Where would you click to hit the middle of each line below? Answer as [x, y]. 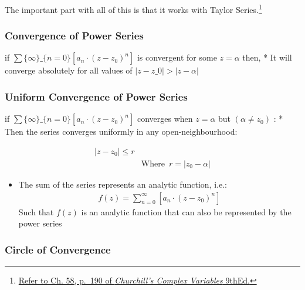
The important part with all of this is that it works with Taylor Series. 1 [133, 9]
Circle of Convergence [58, 249]
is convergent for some [177, 57]
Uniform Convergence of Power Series [96, 96]
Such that [36, 211]
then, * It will [267, 57]
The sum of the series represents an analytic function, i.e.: [123, 184]
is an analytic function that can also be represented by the [186, 211]
